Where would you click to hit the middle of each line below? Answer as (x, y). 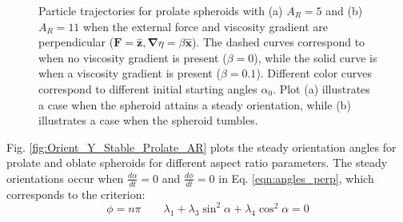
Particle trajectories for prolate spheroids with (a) (161, 10)
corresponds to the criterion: (76, 194)
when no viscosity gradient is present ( (133, 57)
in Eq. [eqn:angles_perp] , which (296, 178)
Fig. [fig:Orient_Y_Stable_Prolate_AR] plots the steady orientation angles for (201, 147)
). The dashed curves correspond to (278, 42)
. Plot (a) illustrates (321, 88)
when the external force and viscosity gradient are (206, 26)
